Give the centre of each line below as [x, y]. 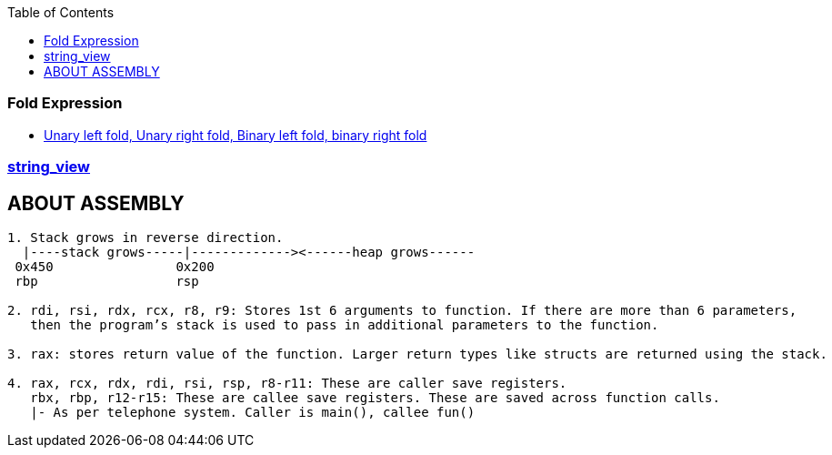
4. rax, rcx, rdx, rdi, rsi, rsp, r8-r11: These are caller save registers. [287, 383]
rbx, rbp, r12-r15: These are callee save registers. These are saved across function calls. [375, 397]
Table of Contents [61, 12]
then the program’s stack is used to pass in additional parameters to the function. [345, 324]
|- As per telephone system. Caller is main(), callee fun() [253, 412]
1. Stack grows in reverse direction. [145, 237]
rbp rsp [107, 281]
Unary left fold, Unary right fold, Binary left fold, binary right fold [236, 135]
